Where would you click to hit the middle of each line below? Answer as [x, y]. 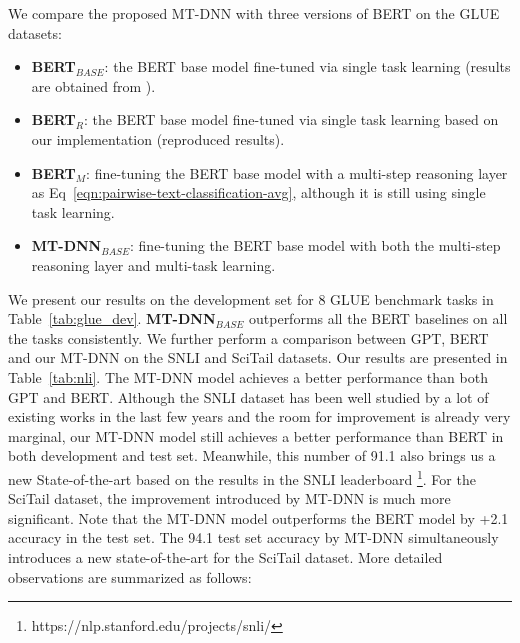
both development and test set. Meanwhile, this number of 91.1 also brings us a [252, 455]
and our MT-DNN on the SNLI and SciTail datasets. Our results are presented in [258, 357]
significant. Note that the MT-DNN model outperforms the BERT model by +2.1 [258, 517]
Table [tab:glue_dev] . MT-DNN [112, 318]
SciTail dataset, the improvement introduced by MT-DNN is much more [229, 498]
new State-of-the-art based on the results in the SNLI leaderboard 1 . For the [242, 477]
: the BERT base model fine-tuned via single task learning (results [307, 66]
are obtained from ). [93, 85]
